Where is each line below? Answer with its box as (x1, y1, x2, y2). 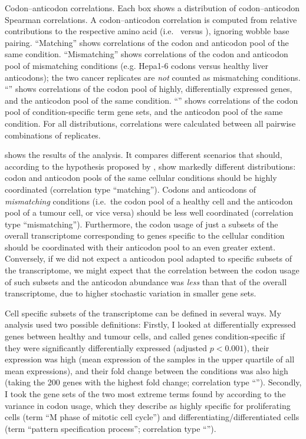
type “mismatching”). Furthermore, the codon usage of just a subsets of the (5, 217, 278, 230)
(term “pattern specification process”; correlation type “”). (5, 422, 216, 434)
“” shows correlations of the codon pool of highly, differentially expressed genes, (5, 82, 292, 95)
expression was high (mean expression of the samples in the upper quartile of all (5, 353, 295, 365)
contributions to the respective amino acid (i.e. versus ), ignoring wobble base (5, 25, 289, 37)
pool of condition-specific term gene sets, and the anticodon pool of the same (5, 105, 283, 118)
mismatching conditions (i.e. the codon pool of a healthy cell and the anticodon (5, 194, 293, 207)
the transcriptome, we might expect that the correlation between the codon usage (5, 264, 300, 276)
